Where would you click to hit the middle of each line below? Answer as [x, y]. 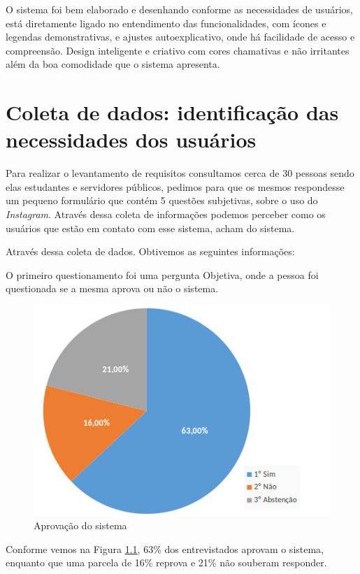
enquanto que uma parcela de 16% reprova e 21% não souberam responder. [166, 562]
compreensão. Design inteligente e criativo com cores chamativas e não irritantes [178, 50]
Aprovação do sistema [80, 525]
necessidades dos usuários [131, 139]
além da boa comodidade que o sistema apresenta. [113, 64]
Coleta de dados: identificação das [172, 112]
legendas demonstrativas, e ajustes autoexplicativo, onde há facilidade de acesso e [180, 37]
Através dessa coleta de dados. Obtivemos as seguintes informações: [150, 251]
